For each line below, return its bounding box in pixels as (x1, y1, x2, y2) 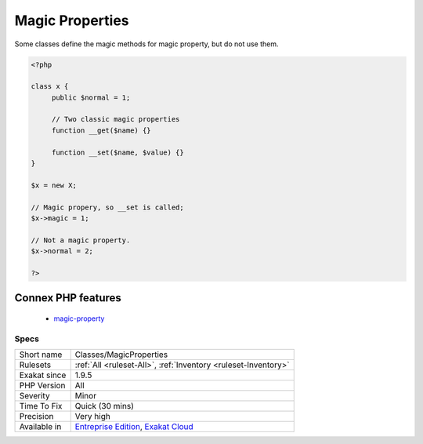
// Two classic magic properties (51, 115, 180, 124)
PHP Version (19, 380, 66, 391)
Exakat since (19, 369, 67, 380)
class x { (31, 82, 69, 91)
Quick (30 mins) (74, 401, 135, 412)
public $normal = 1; (51, 93, 131, 102)
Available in (19, 421, 62, 432)
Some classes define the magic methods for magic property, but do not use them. (14, 39, 279, 49)
